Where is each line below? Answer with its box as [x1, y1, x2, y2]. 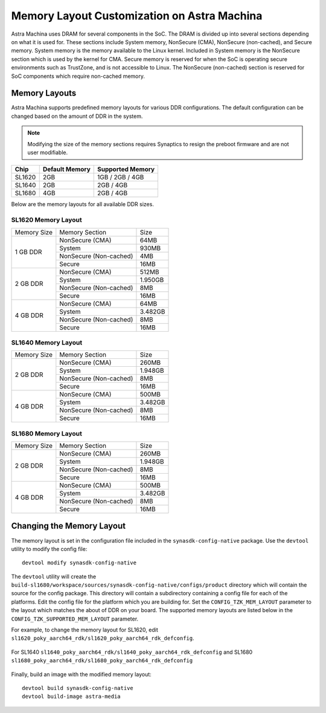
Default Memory [42, 165, 91, 173]
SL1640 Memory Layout [11, 338, 83, 347]
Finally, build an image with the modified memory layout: [11, 671, 152, 678]
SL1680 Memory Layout [11, 429, 83, 437]
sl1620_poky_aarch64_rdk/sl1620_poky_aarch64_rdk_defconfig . [11, 634, 194, 642]
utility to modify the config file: [11, 545, 88, 552]
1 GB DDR [14, 248, 42, 256]
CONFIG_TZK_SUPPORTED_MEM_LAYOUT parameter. [11, 615, 139, 622]
